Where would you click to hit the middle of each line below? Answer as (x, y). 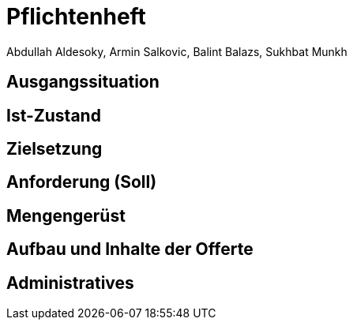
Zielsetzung (54, 149)
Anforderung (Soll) (82, 182)
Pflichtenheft (76, 17)
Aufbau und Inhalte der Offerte (130, 249)
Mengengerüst (66, 215)
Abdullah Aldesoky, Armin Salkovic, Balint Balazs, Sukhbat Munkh (177, 51)
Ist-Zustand (54, 115)
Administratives (70, 283)
